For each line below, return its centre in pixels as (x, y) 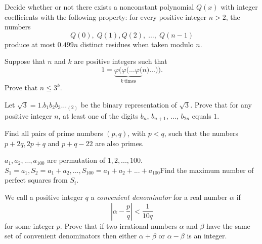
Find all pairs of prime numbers (54, 133)
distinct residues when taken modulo (137, 44)
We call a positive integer (44, 197)
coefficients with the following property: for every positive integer (105, 16)
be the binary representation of (129, 104)
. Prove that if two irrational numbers (118, 225)
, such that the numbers (201, 133)
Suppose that (25, 61)
